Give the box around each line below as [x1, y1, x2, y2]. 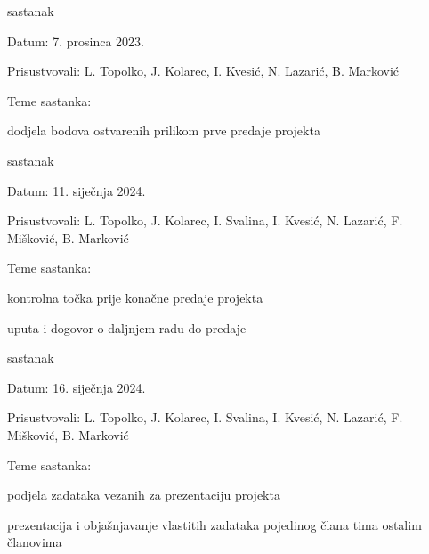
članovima [7, 533, 62, 551]
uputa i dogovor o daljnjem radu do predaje [7, 318, 247, 337]
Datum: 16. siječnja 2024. [7, 378, 146, 396]
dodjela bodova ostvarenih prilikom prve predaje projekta [7, 121, 320, 140]
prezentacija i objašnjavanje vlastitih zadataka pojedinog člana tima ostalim [7, 515, 422, 534]
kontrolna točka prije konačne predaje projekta [7, 288, 263, 306]
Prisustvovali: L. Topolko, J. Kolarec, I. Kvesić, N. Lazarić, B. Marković [7, 61, 400, 80]
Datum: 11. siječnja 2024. [7, 181, 146, 200]
